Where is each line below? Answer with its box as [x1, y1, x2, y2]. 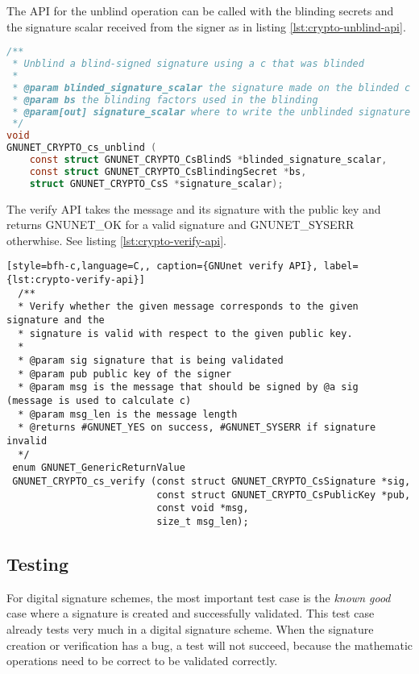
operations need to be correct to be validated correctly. [6, 652, 278, 669]
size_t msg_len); [156, 515, 249, 527]
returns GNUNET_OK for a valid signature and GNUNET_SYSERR [6, 216, 355, 233]
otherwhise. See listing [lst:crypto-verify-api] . [6, 231, 227, 248]
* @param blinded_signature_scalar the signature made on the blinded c [12, 81, 411, 94]
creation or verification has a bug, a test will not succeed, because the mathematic [6, 636, 413, 653]
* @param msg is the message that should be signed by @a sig [18, 381, 359, 393]
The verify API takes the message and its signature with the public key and [6, 200, 381, 217]
